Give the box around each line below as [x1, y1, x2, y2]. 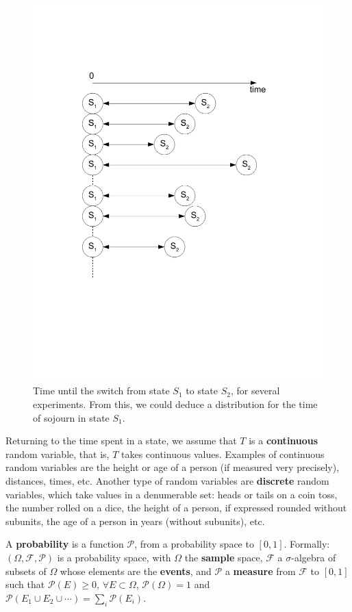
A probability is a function [5, 537, 124, 551]
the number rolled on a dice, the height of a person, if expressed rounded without [5, 500, 347, 515]
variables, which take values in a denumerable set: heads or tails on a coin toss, [5, 487, 338, 501]
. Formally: [284, 537, 330, 551]
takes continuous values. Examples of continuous [121, 446, 325, 461]
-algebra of [291, 550, 336, 565]
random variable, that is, [5, 446, 110, 461]
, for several [230, 383, 280, 398]
